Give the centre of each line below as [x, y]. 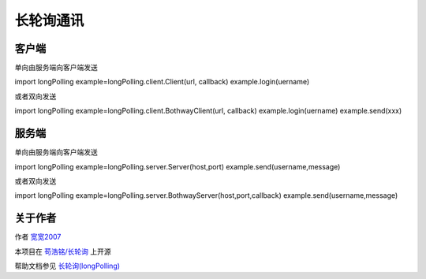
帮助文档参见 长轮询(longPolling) [67, 266]
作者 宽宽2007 [38, 237]
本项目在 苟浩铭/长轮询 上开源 [63, 251]
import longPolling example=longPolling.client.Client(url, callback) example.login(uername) [162, 82]
